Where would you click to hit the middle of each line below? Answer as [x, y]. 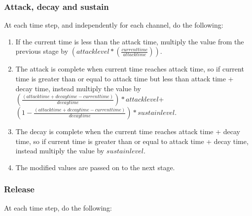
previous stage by [42, 51]
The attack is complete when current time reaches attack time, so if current [130, 69]
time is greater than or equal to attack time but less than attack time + [125, 78]
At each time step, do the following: [58, 207]
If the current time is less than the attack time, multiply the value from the [130, 41]
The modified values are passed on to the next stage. [95, 167]
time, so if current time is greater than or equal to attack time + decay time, [132, 141]
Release [19, 189]
